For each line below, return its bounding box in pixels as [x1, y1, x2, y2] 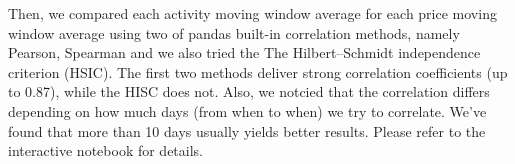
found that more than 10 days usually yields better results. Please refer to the [8, 120, 486, 141]
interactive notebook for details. [8, 140, 204, 161]
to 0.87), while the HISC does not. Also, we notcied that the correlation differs [8, 81, 490, 102]
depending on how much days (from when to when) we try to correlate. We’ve [8, 100, 487, 121]
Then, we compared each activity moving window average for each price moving [8, 3, 497, 23]
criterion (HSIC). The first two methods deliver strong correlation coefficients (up [8, 61, 508, 82]
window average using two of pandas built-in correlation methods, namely [8, 22, 460, 43]
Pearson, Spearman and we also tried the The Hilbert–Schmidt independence [8, 42, 481, 63]
